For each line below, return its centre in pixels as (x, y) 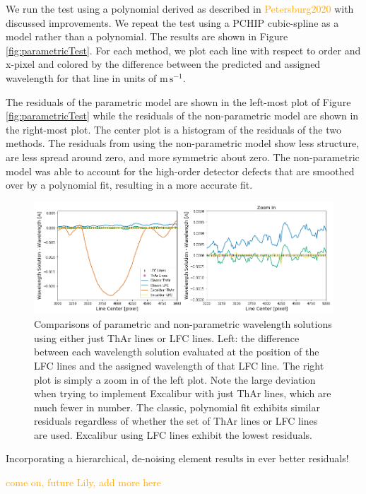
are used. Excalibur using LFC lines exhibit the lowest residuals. (173, 434)
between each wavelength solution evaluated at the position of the (177, 352)
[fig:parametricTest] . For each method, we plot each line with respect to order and (183, 50)
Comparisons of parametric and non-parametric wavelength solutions (183, 324)
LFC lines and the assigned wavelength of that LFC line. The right (179, 365)
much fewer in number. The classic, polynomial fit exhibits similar (177, 407)
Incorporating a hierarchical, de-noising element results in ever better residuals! (177, 458)
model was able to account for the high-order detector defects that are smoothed (180, 171)
